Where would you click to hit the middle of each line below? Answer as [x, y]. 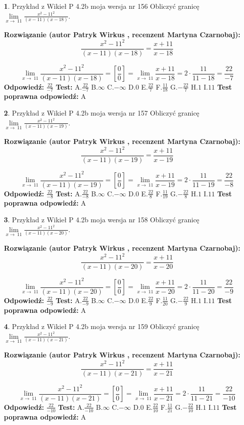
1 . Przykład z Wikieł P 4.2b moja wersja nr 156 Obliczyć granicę [102, 6]
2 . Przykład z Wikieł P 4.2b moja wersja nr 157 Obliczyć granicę [102, 113]
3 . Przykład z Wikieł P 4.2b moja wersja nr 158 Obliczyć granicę [102, 220]
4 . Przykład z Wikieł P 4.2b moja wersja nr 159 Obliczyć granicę [102, 326]
